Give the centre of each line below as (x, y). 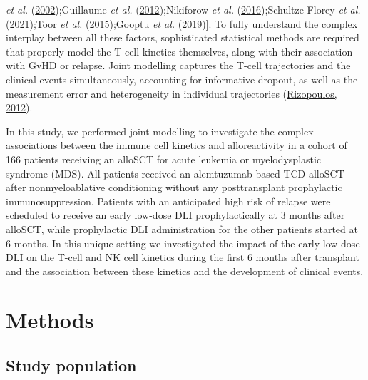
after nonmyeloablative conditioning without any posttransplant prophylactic (174, 187)
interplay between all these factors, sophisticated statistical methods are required (183, 37)
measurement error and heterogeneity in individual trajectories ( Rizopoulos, (172, 93)
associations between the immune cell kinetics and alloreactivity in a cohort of (177, 145)
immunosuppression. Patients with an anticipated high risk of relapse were (168, 201)
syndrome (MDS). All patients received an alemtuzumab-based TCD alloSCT (175, 173)
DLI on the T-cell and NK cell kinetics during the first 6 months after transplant (183, 257)
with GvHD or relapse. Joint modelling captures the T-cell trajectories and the (178, 65)
